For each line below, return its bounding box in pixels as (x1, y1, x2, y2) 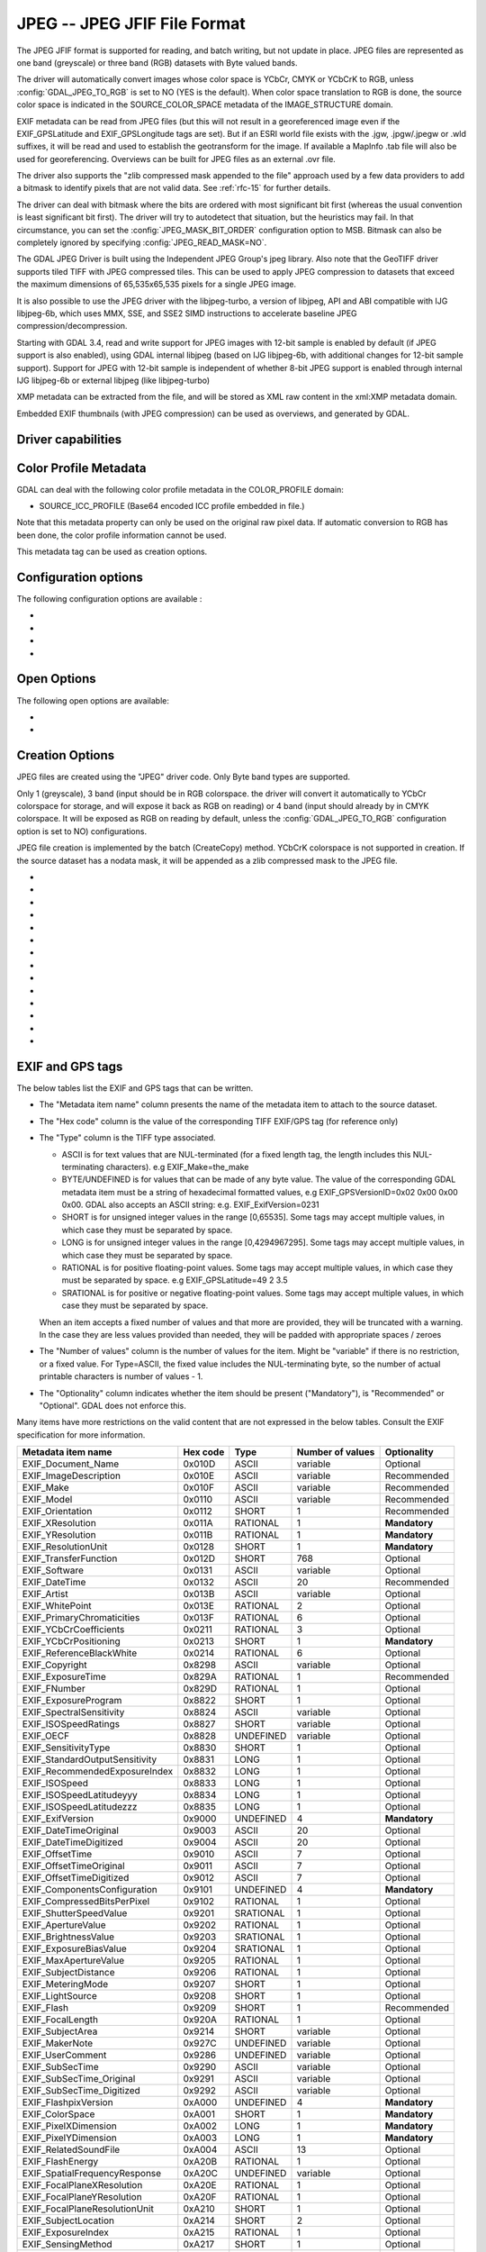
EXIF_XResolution (22, 1517, 96, 1530)
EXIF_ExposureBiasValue (22, 1942, 127, 1955)
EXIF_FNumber (22, 1683, 85, 1695)
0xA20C (183, 2167, 219, 2180)
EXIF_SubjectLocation (22, 2214, 114, 2227)
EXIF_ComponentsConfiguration (22, 1884, 157, 1896)
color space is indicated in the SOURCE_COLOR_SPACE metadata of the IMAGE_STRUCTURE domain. (16, 99, 393, 110)
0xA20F (183, 2191, 217, 2203)
